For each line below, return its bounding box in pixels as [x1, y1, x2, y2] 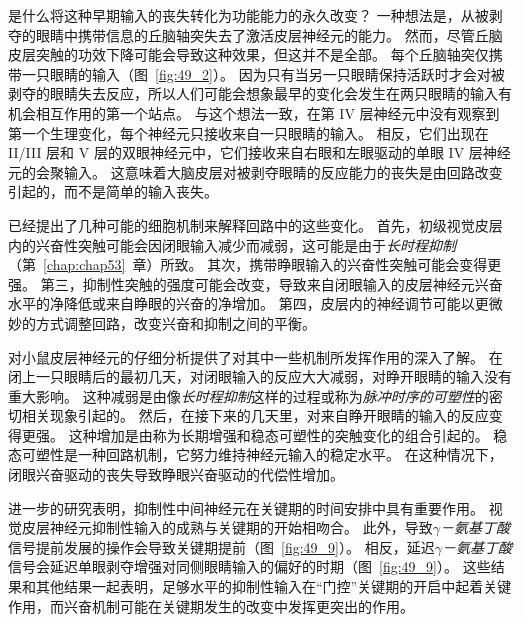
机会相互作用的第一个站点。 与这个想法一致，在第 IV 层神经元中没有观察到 [8, 102, 500, 123]
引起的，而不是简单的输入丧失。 [8, 181, 218, 202]
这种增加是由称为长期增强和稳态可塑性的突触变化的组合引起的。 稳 [68, 424, 508, 445]
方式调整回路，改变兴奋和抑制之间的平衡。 [35, 312, 316, 333]
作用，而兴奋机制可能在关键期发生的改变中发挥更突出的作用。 [8, 595, 414, 616]
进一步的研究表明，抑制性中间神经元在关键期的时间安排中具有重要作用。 [8, 497, 484, 518]
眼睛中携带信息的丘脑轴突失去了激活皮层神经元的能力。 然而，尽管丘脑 [35, 24, 503, 45]
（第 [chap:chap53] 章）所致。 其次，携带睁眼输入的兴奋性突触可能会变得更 [8, 254, 502, 275]
